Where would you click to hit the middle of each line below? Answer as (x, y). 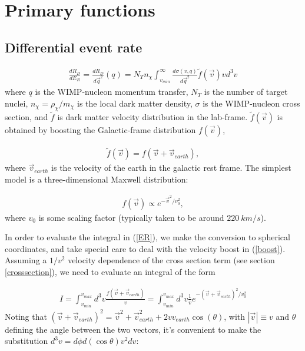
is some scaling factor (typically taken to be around (131, 217)
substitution (26, 341)
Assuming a (26, 260)
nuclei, (16, 103)
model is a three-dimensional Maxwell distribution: (97, 179)
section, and (26, 116)
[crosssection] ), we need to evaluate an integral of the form (110, 272)
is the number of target (246, 92)
